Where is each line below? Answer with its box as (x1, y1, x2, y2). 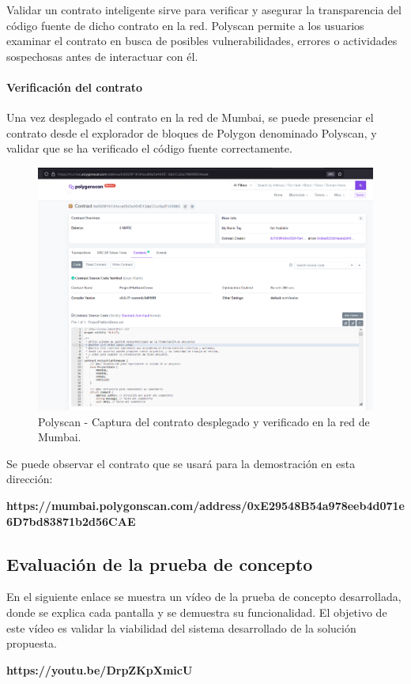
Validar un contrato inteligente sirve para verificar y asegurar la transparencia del (6, 2, 402, 17)
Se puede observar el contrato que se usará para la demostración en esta (6, 455, 356, 471)
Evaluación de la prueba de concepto (6, 551, 313, 576)
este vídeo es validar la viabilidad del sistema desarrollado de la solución (6, 619, 356, 636)
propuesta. (6, 635, 57, 652)
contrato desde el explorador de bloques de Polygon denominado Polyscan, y (6, 124, 377, 141)
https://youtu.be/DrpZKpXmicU (6, 661, 193, 678)
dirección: (6, 470, 53, 487)
